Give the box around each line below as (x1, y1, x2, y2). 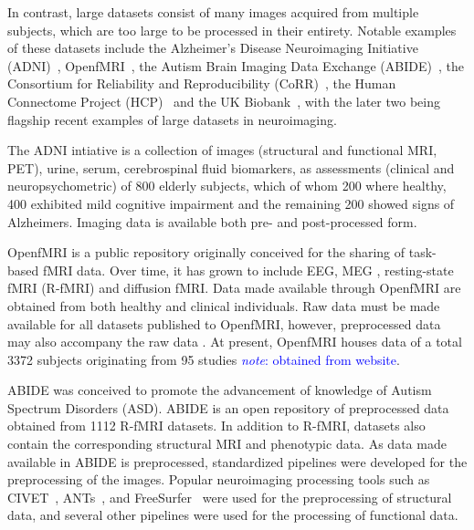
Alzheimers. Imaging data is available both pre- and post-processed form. (7, 212, 417, 231)
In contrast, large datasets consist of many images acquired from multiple (7, 3, 419, 21)
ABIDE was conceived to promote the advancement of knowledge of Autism (7, 380, 432, 400)
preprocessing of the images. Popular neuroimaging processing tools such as (7, 470, 430, 489)
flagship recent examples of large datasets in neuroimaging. (7, 109, 337, 129)
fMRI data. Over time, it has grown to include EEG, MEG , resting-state (42, 260, 454, 279)
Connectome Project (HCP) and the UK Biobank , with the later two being (7, 91, 440, 110)
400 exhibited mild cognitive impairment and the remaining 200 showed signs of (7, 193, 455, 213)
